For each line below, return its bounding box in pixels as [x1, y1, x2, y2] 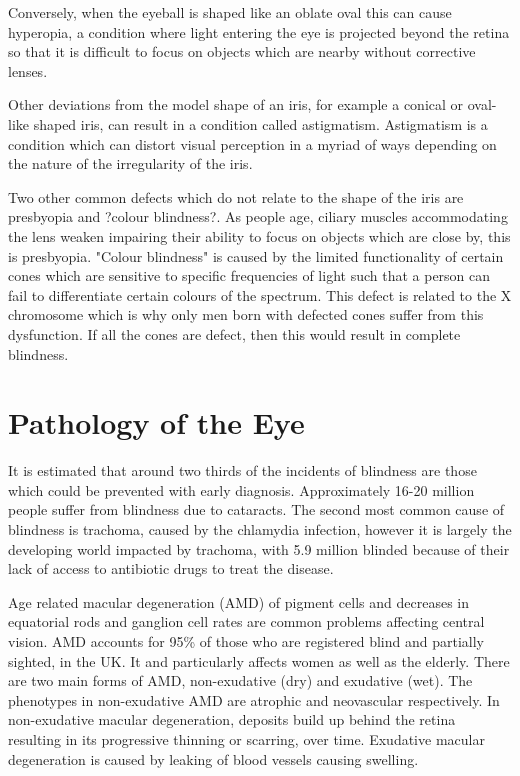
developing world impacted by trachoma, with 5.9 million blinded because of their [8, 538, 510, 559]
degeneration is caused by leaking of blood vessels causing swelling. [8, 748, 419, 769]
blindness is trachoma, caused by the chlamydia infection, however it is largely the [8, 519, 512, 539]
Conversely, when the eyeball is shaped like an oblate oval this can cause [8, 2, 452, 22]
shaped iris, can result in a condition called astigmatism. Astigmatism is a [33, 113, 488, 134]
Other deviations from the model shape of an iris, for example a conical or [8, 94, 464, 115]
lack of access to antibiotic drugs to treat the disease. [8, 558, 334, 579]
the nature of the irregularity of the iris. [8, 153, 253, 174]
